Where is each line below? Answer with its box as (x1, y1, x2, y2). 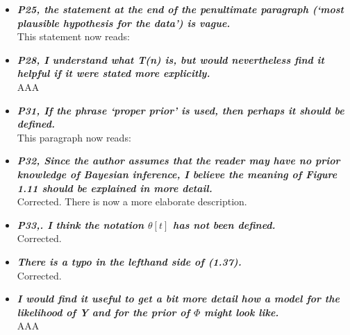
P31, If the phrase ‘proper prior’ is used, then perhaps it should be (17, 103, 344, 117)
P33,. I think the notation (17, 217, 144, 232)
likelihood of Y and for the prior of (17, 304, 190, 319)
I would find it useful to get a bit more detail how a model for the (17, 291, 340, 306)
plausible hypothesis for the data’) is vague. (17, 15, 231, 30)
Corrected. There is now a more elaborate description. (17, 194, 247, 209)
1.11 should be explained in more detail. (17, 180, 212, 195)
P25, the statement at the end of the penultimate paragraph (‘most (17, 2, 344, 16)
